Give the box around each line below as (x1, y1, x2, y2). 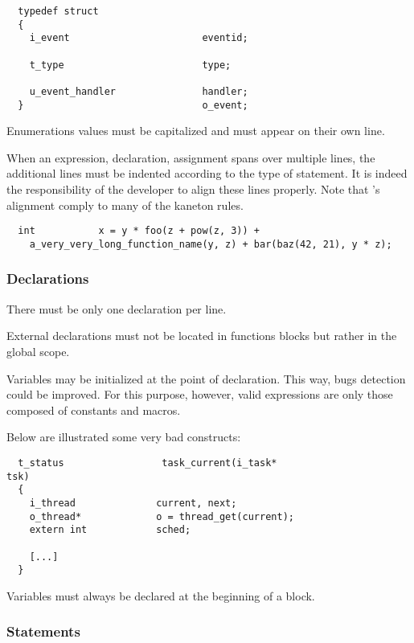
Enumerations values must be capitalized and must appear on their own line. (6, 122, 385, 139)
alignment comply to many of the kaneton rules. (6, 196, 244, 213)
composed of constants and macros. (6, 401, 181, 418)
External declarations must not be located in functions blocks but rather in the (6, 327, 397, 344)
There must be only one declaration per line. (6, 300, 227, 317)
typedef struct (18, 6, 99, 17)
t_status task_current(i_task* (18, 457, 277, 469)
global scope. (6, 342, 70, 359)
